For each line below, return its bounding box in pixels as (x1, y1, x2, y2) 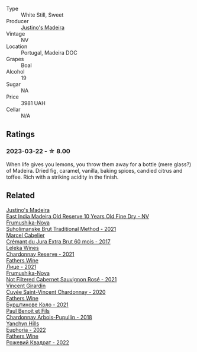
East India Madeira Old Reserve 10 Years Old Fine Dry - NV (6, 213, 150, 220)
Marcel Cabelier (6, 232, 46, 239)
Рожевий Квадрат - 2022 (6, 338, 70, 346)
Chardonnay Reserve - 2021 (6, 250, 75, 258)
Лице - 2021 (6, 263, 37, 270)
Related (6, 191, 35, 201)
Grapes (6, 56, 24, 62)
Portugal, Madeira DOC (21, 49, 78, 56)
